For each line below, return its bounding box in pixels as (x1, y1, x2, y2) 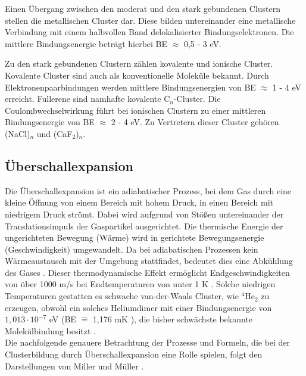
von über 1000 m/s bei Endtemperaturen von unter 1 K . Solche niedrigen (5, 278, 276, 290)
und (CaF (36, 127, 73, 139)
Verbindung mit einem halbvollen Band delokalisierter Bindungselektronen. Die (5, 26, 294, 38)
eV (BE (49, 313, 76, 325)
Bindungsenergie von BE (5, 116, 95, 128)
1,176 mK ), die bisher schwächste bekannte (92, 313, 253, 325)
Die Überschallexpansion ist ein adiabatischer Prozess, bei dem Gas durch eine (5, 184, 292, 197)
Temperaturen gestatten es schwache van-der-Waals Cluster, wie (5, 290, 239, 302)
